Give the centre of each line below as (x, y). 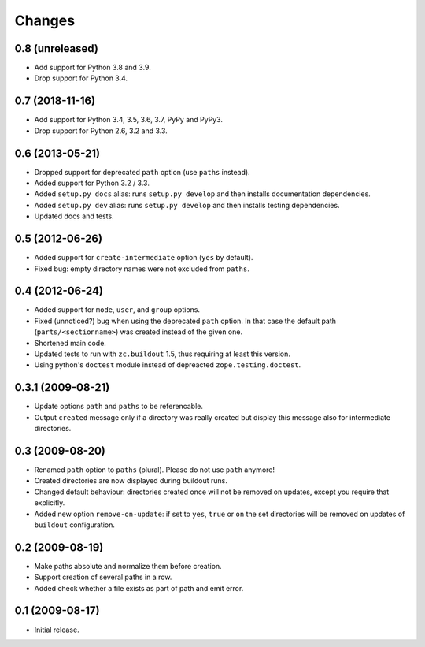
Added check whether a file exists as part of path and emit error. (139, 588)
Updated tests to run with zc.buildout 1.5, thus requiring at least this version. (162, 354)
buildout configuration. (75, 525)
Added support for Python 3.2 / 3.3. (92, 183)
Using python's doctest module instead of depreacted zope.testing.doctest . (168, 365)
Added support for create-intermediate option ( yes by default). (144, 258)
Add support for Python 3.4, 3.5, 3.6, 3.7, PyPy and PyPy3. (129, 120)
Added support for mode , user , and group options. (117, 310)
